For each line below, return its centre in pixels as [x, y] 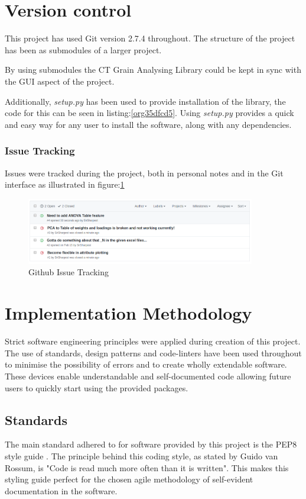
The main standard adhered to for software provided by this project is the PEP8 [151, 444]
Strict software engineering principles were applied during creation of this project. [153, 341]
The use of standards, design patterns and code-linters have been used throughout [153, 352]
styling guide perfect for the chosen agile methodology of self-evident [129, 479]
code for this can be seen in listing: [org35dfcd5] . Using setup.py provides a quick [149, 113]
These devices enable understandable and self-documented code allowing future [148, 376]
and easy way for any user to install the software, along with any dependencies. [148, 124]
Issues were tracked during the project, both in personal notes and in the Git [144, 173]
